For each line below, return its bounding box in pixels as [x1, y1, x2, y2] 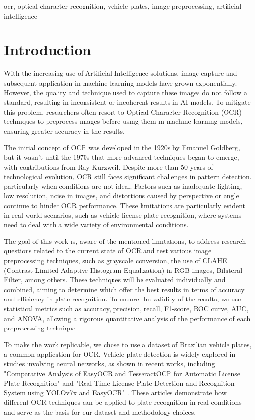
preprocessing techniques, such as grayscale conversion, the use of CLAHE [4, 255, 227, 265]
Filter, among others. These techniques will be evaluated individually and [4, 274, 226, 285]
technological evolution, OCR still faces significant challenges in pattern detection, [4, 171, 252, 181]
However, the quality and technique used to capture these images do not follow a [4, 87, 247, 97]
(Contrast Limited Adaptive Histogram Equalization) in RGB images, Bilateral [4, 265, 243, 275]
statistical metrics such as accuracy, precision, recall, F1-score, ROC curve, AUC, [4, 303, 249, 313]
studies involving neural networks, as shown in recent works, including [4, 358, 215, 368]
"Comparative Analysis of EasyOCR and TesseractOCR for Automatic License [4, 368, 240, 378]
